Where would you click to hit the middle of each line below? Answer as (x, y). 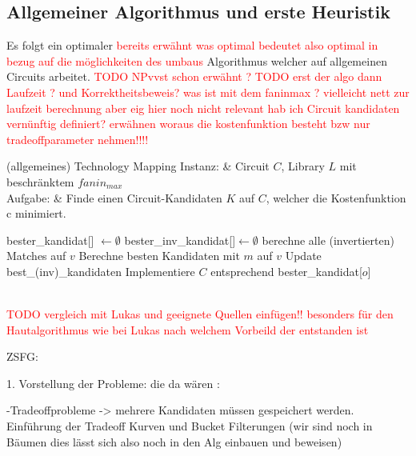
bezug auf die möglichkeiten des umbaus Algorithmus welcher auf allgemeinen (197, 60)
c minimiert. (36, 213)
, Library (303, 166)
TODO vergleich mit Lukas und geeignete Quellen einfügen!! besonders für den (200, 314)
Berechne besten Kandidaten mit (159, 256)
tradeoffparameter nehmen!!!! (78, 139)
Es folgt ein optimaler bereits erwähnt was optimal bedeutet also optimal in (192, 45)
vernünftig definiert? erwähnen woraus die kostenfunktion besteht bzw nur (188, 124)
